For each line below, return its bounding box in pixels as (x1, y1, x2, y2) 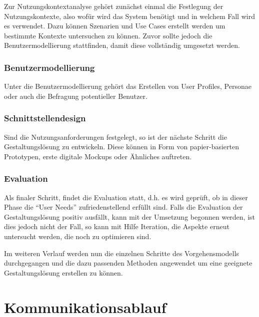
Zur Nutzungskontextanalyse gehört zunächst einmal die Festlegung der (4, 1, 223, 11)
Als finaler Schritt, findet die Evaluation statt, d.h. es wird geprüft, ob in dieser (4, 192, 248, 202)
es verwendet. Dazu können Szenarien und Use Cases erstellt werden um (4, 20, 225, 31)
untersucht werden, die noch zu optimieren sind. (4, 231, 151, 241)
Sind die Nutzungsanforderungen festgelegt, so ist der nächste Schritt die (4, 131, 227, 142)
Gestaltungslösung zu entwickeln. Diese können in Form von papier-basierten (4, 141, 239, 152)
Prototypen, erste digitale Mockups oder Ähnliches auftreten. (4, 151, 192, 161)
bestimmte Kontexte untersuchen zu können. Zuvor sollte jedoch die (4, 30, 212, 40)
